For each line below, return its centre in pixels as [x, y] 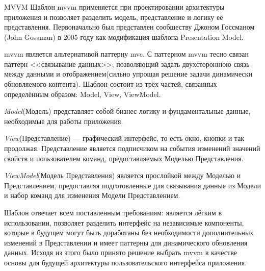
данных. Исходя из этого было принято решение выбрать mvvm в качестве [121, 252]
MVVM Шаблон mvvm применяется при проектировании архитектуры [114, 6]
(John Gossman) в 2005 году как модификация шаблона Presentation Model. [124, 36]
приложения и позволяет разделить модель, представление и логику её [114, 17]
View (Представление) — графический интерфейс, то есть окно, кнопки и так [124, 138]
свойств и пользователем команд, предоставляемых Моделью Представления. [124, 158]
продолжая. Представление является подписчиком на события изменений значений [132, 148]
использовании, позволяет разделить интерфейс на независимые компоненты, [124, 222]
